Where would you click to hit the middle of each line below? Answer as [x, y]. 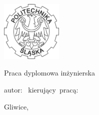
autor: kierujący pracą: [41, 89]
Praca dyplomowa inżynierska [49, 73]
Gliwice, [16, 106]
